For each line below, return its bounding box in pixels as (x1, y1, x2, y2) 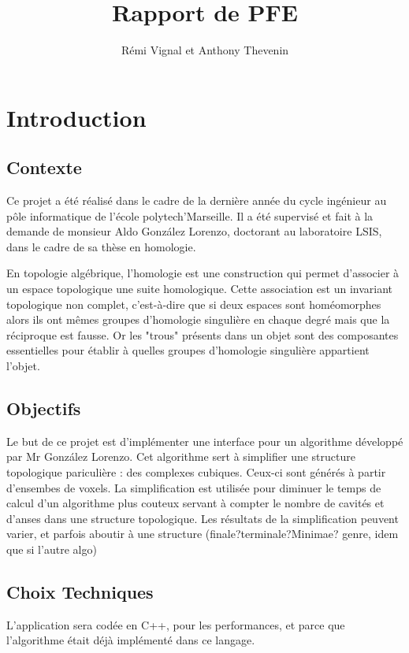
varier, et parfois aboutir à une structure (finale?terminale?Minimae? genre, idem (6, 525, 399, 542)
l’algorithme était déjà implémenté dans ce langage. (6, 632, 255, 648)
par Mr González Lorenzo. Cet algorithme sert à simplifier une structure (6, 448, 355, 465)
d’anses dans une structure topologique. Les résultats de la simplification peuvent (6, 510, 399, 526)
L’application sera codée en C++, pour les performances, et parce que (6, 616, 345, 633)
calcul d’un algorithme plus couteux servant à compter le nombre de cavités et (6, 495, 385, 511)
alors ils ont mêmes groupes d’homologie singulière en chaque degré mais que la (6, 311, 390, 328)
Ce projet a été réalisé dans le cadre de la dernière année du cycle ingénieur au (6, 192, 387, 209)
